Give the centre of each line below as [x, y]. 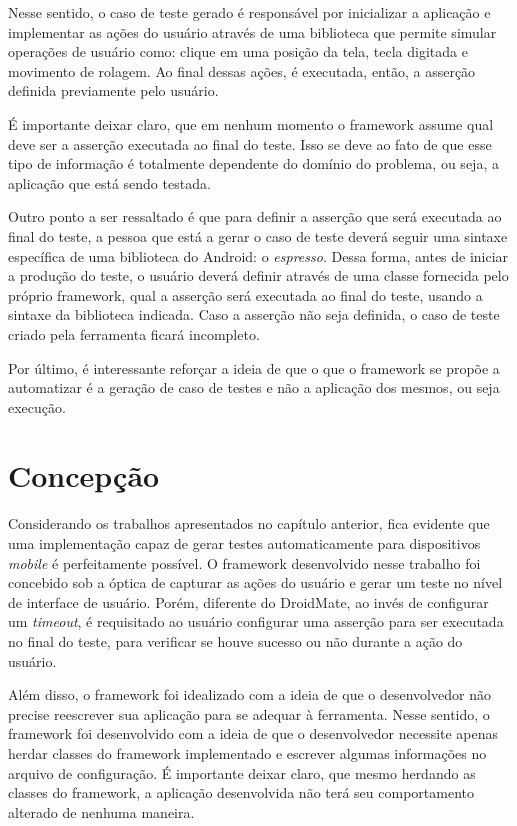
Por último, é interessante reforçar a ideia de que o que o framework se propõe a [254, 367]
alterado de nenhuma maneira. [101, 811]
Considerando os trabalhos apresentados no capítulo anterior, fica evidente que [249, 523]
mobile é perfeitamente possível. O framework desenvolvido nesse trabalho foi [244, 562]
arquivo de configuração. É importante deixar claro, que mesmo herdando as [242, 772]
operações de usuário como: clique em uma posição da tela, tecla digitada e [238, 51]
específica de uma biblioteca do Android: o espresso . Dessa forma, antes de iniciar [258, 255]
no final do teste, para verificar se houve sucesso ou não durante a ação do [235, 640]
